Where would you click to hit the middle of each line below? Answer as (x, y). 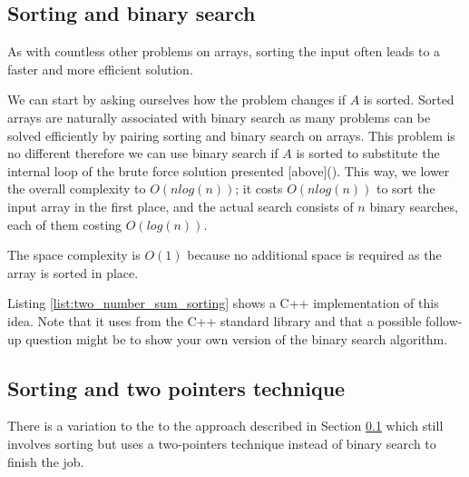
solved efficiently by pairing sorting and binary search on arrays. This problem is (231, 135)
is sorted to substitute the (368, 153)
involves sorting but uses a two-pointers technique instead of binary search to (222, 443)
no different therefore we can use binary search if (143, 153)
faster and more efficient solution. (100, 69)
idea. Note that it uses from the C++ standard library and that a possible (215, 320)
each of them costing (65, 224)
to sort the (405, 189)
